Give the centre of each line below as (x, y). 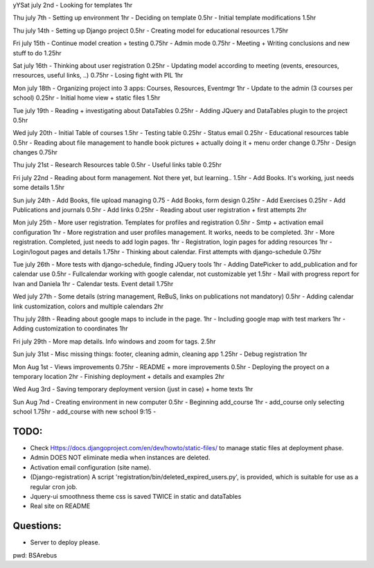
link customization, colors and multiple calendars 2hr (88, 306)
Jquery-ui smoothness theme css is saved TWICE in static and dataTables (136, 496)
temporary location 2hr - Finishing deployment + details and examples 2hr (119, 376)
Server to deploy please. (65, 542)
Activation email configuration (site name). (91, 467)
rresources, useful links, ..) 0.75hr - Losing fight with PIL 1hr (98, 76)
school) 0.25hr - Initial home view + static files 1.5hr (87, 98)
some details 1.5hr (39, 188)
